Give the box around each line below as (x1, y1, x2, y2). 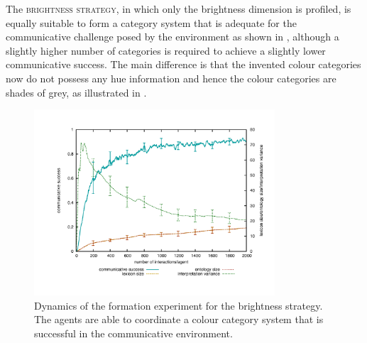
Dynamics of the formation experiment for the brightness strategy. (34, 298, 323, 312)
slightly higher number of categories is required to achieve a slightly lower (6, 43, 326, 58)
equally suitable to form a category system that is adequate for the (6, 15, 297, 30)
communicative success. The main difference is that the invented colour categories (6, 57, 361, 72)
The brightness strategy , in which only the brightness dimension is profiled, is (6, 1, 351, 16)
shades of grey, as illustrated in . (6, 85, 147, 99)
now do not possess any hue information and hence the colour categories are (6, 70, 336, 85)
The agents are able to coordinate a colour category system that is (34, 312, 324, 327)
